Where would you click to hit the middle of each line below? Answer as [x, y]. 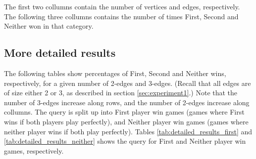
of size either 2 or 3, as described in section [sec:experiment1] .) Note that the [121, 93]
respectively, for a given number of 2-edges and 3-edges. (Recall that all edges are [128, 83]
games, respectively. [34, 150]
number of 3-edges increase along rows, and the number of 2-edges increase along [127, 102]
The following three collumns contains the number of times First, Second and [121, 16]
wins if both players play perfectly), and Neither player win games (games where [126, 121]
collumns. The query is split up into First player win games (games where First [124, 112]
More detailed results [60, 53]
